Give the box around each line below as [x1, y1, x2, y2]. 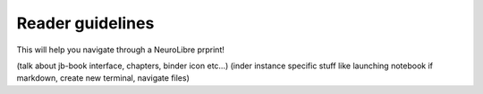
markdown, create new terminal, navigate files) [16, 73, 190, 83]
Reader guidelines [16, 13, 155, 33]
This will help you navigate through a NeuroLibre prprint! [16, 44, 225, 55]
